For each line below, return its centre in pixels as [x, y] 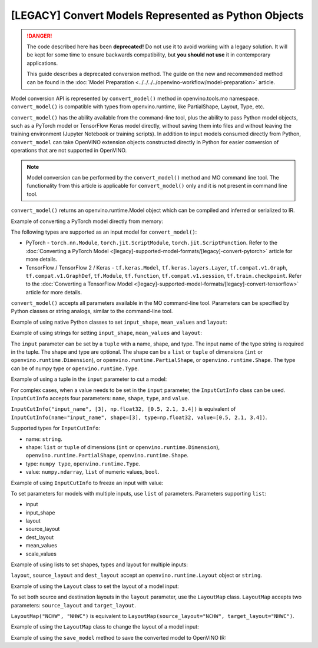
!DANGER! [39, 36]
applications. [42, 63]
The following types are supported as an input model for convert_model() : [104, 232]
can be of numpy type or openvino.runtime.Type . [75, 368]
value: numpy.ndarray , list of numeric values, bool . [92, 472]
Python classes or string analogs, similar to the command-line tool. [92, 311]
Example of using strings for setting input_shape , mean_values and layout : [107, 333]
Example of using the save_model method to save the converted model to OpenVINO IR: [119, 637]
